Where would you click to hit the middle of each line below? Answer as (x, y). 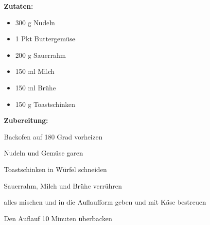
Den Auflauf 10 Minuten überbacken (58, 218)
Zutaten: (18, 6)
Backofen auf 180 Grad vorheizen (53, 136)
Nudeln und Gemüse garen (44, 153)
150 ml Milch (35, 71)
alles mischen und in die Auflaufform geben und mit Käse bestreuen (105, 202)
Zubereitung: (26, 120)
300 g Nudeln (35, 22)
